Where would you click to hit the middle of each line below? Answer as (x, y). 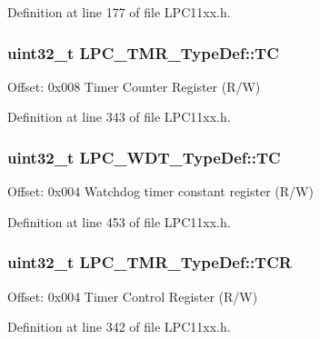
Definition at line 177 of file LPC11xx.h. (119, 12)
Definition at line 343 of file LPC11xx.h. (119, 117)
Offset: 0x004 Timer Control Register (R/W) (133, 296)
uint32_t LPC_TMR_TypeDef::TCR (150, 262)
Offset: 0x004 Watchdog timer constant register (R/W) (160, 191)
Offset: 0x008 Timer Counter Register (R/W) (134, 86)
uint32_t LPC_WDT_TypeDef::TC (144, 157)
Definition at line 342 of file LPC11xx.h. (119, 327)
